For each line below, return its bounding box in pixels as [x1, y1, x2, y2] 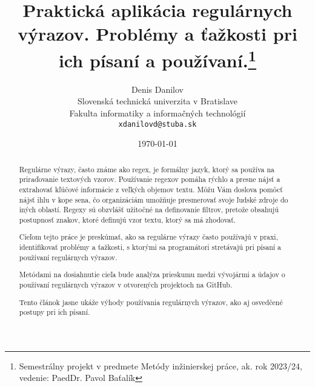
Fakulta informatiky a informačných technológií [69, 107, 246, 119]
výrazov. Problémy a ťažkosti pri [18, 21, 297, 46]
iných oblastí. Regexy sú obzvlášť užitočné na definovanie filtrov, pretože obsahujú [19, 204, 279, 215]
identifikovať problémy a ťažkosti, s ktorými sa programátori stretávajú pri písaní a [19, 242, 282, 252]
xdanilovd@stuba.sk [118, 119, 197, 129]
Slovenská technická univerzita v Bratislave [77, 95, 238, 107]
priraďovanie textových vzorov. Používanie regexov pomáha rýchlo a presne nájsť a [19, 174, 280, 184]
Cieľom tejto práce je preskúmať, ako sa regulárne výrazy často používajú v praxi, [19, 232, 278, 242]
